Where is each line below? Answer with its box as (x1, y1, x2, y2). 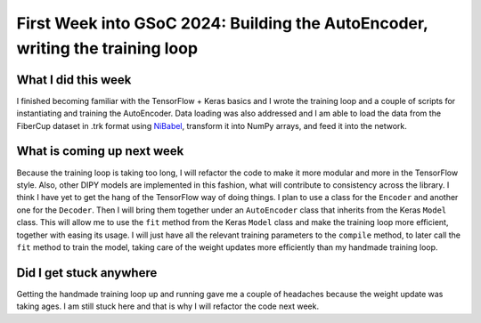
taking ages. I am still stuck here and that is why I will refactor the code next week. (16, 301, 320, 311)
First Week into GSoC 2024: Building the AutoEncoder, (16, 13, 428, 33)
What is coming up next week (16, 143, 184, 159)
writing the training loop (16, 38, 199, 58)
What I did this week (16, 72, 132, 87)
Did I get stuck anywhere (16, 265, 158, 280)
